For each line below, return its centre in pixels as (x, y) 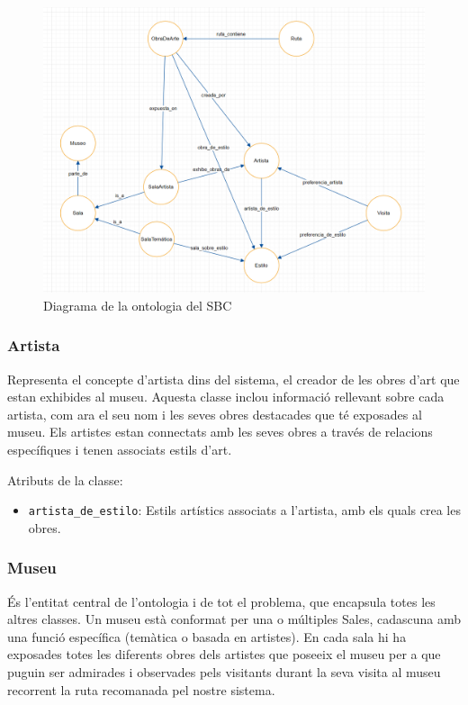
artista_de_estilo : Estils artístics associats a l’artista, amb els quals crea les (244, 510)
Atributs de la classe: (65, 479)
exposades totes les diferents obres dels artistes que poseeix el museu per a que (224, 654)
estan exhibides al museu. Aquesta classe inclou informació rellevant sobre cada (226, 397)
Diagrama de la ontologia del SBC (138, 305)
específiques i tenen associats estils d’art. (120, 449)
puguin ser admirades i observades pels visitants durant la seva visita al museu (224, 671)
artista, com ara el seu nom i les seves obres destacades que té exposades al (215, 414)
